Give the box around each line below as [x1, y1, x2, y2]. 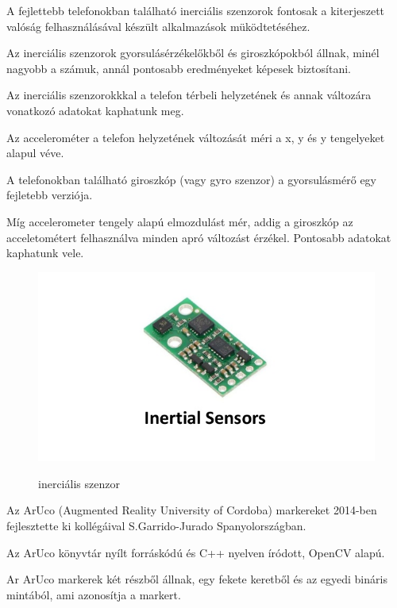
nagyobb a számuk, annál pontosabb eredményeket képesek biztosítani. [6, 60, 351, 76]
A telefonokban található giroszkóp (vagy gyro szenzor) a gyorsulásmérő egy [6, 171, 376, 187]
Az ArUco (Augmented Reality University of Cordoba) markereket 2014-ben [6, 502, 377, 518]
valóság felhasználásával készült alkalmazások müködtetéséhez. [6, 17, 310, 34]
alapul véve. [6, 144, 64, 161]
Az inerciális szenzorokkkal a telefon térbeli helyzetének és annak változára [6, 87, 372, 103]
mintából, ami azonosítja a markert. [6, 586, 181, 602]
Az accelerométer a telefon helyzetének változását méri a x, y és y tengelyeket [6, 129, 385, 145]
